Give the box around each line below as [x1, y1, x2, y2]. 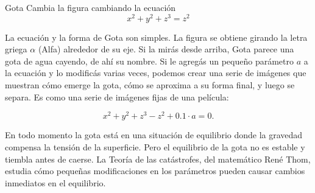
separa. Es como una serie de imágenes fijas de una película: [5, 90, 229, 103]
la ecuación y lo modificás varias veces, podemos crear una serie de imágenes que [5, 66, 306, 79]
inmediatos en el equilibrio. [5, 176, 106, 189]
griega [5, 43, 27, 55]
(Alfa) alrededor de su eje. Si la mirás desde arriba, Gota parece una [38, 43, 294, 55]
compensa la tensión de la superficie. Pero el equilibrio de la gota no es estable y [5, 140, 305, 153]
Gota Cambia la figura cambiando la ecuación [5, 1, 176, 13]
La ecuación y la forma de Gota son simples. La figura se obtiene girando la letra [5, 30, 308, 43]
